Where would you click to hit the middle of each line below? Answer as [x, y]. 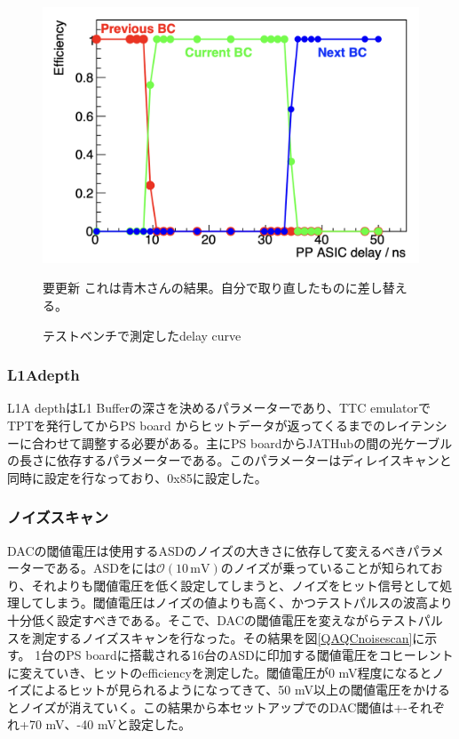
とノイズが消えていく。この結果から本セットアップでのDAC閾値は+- [207, 707]
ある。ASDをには [106, 568]
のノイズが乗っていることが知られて [325, 568]
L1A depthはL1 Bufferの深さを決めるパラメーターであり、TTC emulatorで [219, 408]
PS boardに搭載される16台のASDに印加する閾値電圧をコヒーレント [260, 655]
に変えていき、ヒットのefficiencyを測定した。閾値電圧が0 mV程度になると [220, 672]
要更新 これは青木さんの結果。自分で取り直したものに [200, 288]
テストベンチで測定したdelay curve [142, 335]
